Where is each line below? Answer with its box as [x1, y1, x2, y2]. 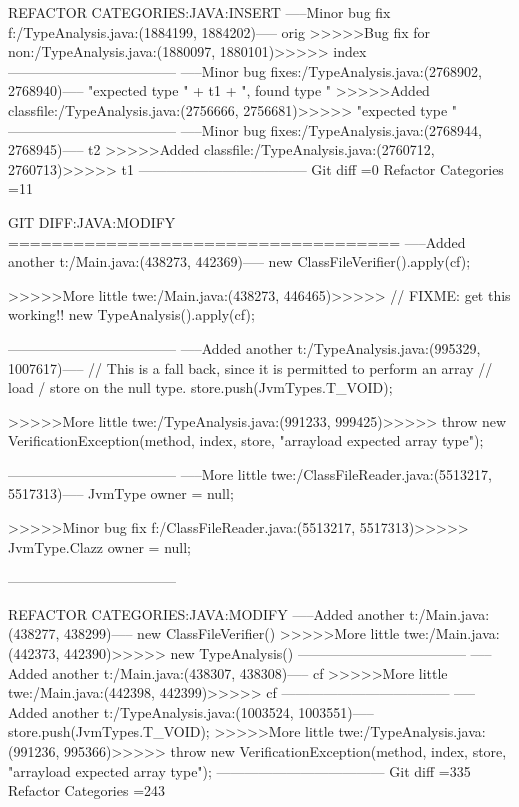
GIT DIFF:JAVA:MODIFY [8, 211, 176, 232]
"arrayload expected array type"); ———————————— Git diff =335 [8, 760, 471, 781]
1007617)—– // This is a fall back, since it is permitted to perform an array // [8, 357, 493, 378]
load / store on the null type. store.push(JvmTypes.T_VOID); [8, 377, 393, 398]
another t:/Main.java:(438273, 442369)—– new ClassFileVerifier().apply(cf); [8, 251, 471, 272]
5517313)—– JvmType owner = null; [8, 483, 234, 504]
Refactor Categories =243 [8, 780, 166, 801]
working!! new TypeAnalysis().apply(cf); [8, 304, 255, 325]
